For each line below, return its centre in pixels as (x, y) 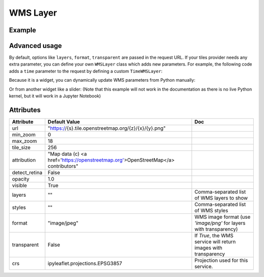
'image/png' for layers (220, 223)
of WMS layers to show (221, 198)
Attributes (25, 110)
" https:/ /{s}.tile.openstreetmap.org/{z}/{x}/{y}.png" (107, 128)
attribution (24, 160)
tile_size (21, 147)
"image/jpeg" (63, 223)
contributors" (63, 166)
